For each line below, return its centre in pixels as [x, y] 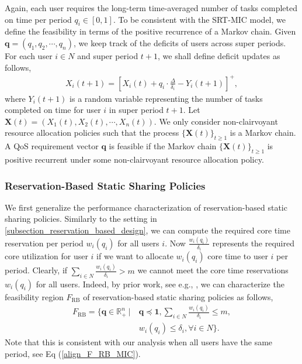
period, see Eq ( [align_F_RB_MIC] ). [73, 353]
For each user [29, 55]
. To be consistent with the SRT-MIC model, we [199, 19]
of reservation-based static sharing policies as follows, [178, 296]
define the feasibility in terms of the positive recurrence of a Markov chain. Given [150, 31]
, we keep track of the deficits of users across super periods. [180, 42]
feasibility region [34, 296]
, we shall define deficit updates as [219, 55]
